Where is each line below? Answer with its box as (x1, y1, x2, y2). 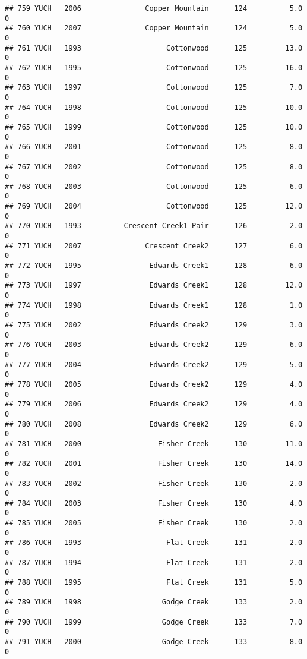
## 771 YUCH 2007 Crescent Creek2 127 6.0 (5, 241, 303, 250)
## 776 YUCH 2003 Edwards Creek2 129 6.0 (5, 340, 303, 349)
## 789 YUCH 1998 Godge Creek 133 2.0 (5, 598, 303, 607)
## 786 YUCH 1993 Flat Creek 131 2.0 (5, 538, 303, 547)
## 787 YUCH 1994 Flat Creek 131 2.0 (5, 558, 303, 567)
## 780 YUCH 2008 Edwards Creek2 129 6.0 (5, 420, 303, 428)
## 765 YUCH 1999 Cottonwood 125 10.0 (5, 122, 303, 131)
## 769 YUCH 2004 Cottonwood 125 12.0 (5, 202, 303, 211)
